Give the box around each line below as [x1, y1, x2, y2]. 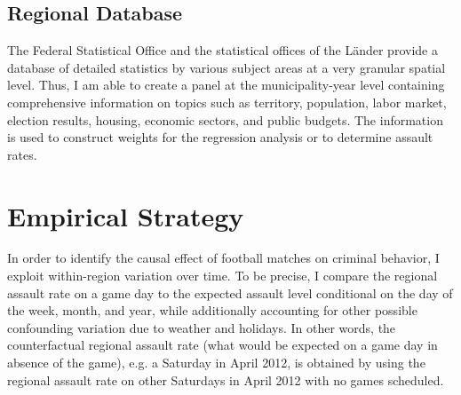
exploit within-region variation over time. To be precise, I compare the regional [7, 266, 438, 285]
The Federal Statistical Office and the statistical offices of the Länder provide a [7, 41, 438, 59]
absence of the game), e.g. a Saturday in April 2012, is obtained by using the [7, 353, 425, 372]
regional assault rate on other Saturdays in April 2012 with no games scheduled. [7, 370, 444, 389]
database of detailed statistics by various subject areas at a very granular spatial [7, 58, 446, 76]
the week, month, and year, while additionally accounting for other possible [7, 301, 417, 320]
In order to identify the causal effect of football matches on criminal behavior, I [7, 249, 440, 267]
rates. [7, 145, 37, 163]
